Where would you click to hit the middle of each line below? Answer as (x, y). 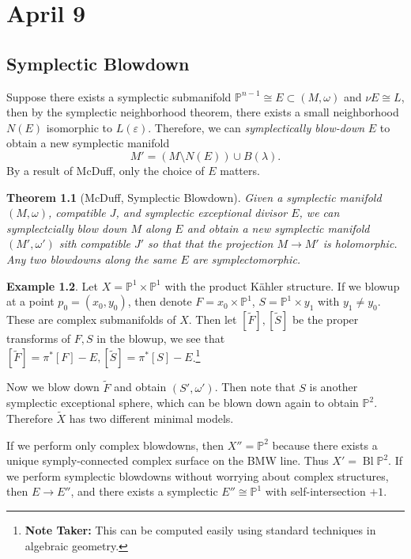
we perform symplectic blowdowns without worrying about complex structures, (198, 475)
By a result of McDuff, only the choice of (106, 170)
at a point (30, 301)
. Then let (213, 319)
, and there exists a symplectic (144, 491)
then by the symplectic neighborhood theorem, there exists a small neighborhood (203, 112)
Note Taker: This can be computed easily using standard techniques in (200, 529)
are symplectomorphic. (247, 259)
